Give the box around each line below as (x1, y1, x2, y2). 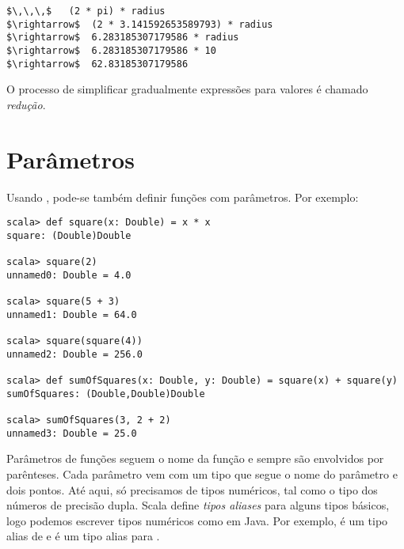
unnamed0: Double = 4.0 (6, 269, 131, 281)
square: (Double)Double (6, 229, 131, 241)
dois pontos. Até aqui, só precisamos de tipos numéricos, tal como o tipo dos (6, 481, 378, 498)
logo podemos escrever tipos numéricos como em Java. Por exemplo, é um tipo (6, 512, 388, 528)
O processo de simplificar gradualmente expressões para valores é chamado (6, 81, 368, 97)
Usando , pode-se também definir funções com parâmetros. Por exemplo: (6, 188, 359, 205)
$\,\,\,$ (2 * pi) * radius (6, 6, 166, 17)
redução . (6, 96, 46, 112)
